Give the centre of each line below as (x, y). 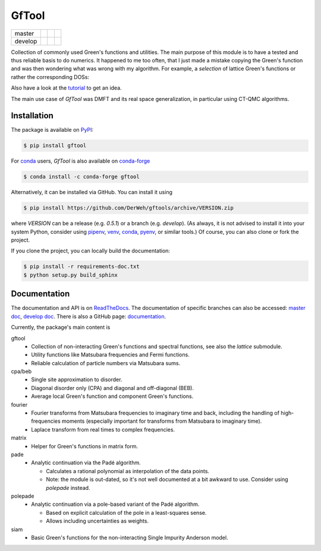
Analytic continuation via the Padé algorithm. (86, 463)
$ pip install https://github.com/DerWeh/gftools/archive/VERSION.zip (129, 208)
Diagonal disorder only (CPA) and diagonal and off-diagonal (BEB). (113, 388)
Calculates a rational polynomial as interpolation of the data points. (128, 471)
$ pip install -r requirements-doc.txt (81, 267)
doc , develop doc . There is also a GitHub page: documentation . (89, 316)
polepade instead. (68, 487)
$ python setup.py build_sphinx (71, 275)
